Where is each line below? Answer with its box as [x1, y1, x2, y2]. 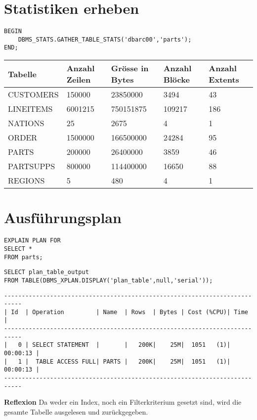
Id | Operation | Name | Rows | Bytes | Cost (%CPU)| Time [11, 308, 248, 316]
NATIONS [8, 117, 44, 129]
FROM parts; [4, 253, 43, 261]
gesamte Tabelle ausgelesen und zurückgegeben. [4, 406, 148, 417]
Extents [209, 74, 239, 86]
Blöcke [163, 74, 190, 86]
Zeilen [66, 74, 91, 86]
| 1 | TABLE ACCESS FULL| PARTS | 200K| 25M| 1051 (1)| [4, 358, 231, 365]
